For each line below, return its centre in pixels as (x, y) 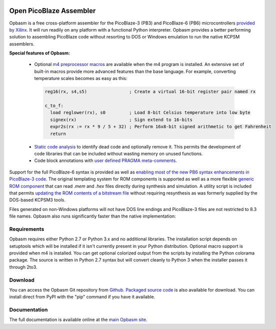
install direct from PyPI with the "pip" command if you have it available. (82, 297)
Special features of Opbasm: (39, 53)
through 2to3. (23, 267)
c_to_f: (54, 106)
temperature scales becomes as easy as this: (81, 78)
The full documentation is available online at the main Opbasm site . (78, 319)
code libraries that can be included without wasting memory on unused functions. (118, 153)
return (58, 133)
